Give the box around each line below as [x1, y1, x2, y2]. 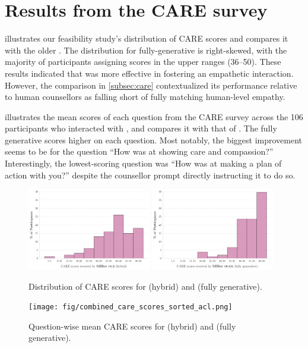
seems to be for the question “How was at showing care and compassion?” [5, 145, 274, 158]
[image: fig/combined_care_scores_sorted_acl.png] [28, 303, 233, 312]
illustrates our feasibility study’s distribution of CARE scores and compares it [5, 32, 288, 45]
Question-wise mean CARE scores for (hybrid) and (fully [28, 319, 236, 332]
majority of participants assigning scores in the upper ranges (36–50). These [5, 55, 281, 68]
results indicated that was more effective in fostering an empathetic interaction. [5, 67, 294, 79]
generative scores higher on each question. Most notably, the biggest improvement [5, 133, 303, 146]
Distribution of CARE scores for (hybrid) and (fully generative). [28, 280, 262, 292]
